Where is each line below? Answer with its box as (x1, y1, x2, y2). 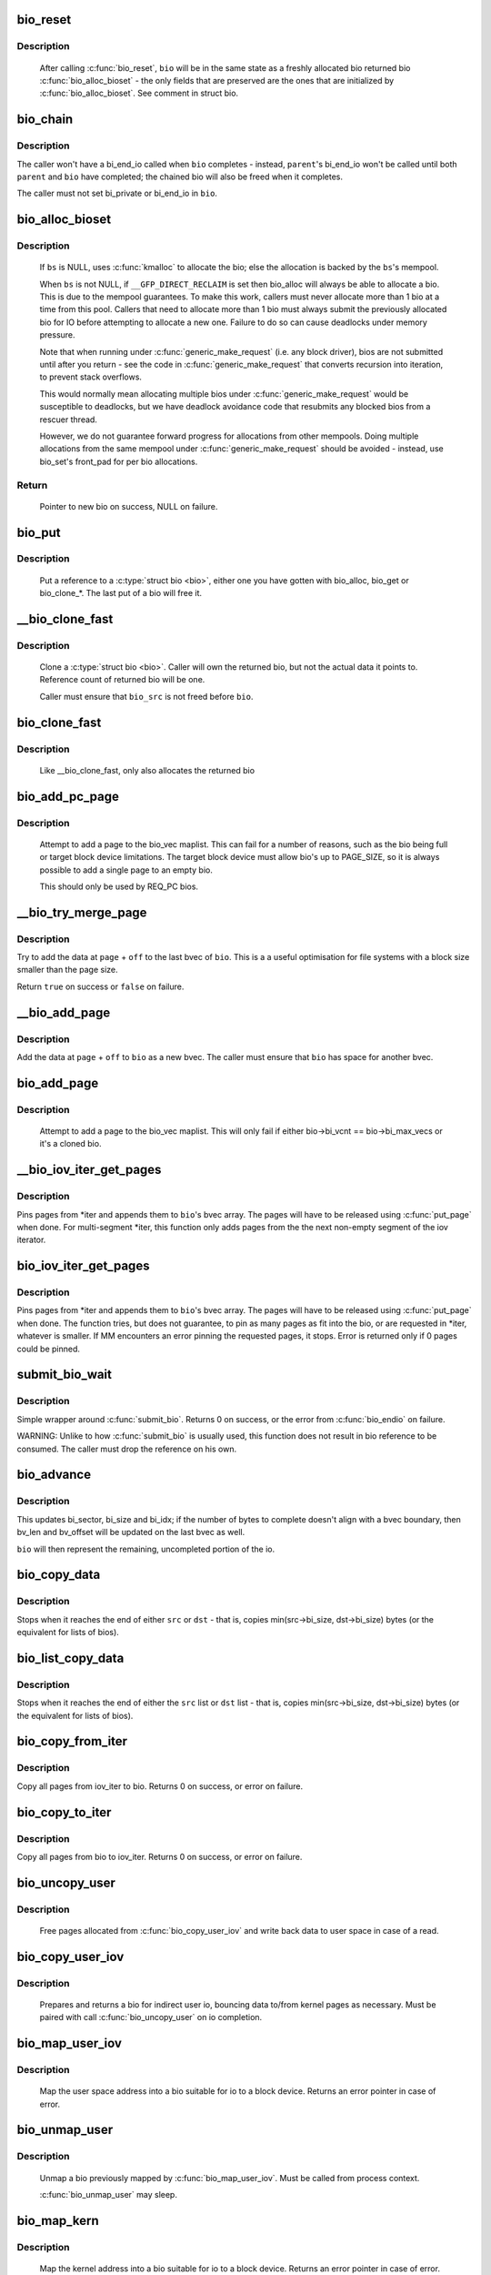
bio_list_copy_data (16, 1650, 125, 1665)
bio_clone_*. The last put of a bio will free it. (39, 588, 203, 599)
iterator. (16, 1234, 46, 1246)
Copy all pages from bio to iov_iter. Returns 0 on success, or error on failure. (16, 1851, 303, 1862)
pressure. (39, 329, 76, 340)
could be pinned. (16, 1343, 81, 1354)
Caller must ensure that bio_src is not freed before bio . (39, 691, 254, 702)
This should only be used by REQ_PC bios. (39, 881, 199, 892)
